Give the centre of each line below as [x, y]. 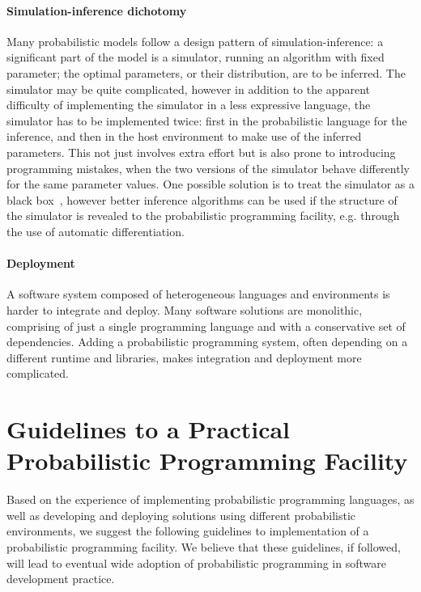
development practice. [61, 579]
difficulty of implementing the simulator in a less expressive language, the [189, 105]
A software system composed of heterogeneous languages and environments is [198, 294]
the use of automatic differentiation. [96, 231]
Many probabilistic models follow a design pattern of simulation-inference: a [195, 41]
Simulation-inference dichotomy [97, 10]
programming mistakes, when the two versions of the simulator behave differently [208, 168]
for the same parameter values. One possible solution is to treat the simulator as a [210, 184]
